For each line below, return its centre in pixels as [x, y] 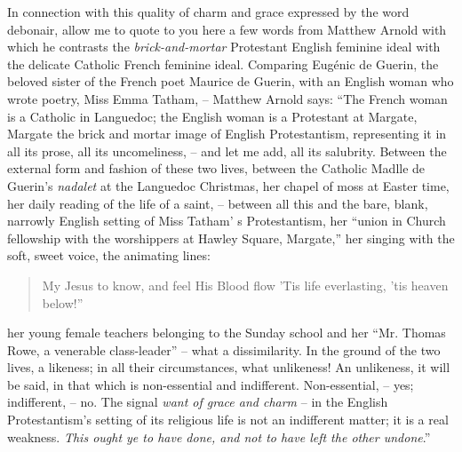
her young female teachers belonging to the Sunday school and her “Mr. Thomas [227, 333]
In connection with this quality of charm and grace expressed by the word [208, 12]
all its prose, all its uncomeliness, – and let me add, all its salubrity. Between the [227, 151]
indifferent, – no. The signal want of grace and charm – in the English [198, 402]
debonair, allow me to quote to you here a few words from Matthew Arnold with [227, 29]
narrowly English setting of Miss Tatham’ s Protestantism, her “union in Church [227, 221]
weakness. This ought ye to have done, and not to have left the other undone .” [219, 436]
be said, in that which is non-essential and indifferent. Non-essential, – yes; [211, 384]
